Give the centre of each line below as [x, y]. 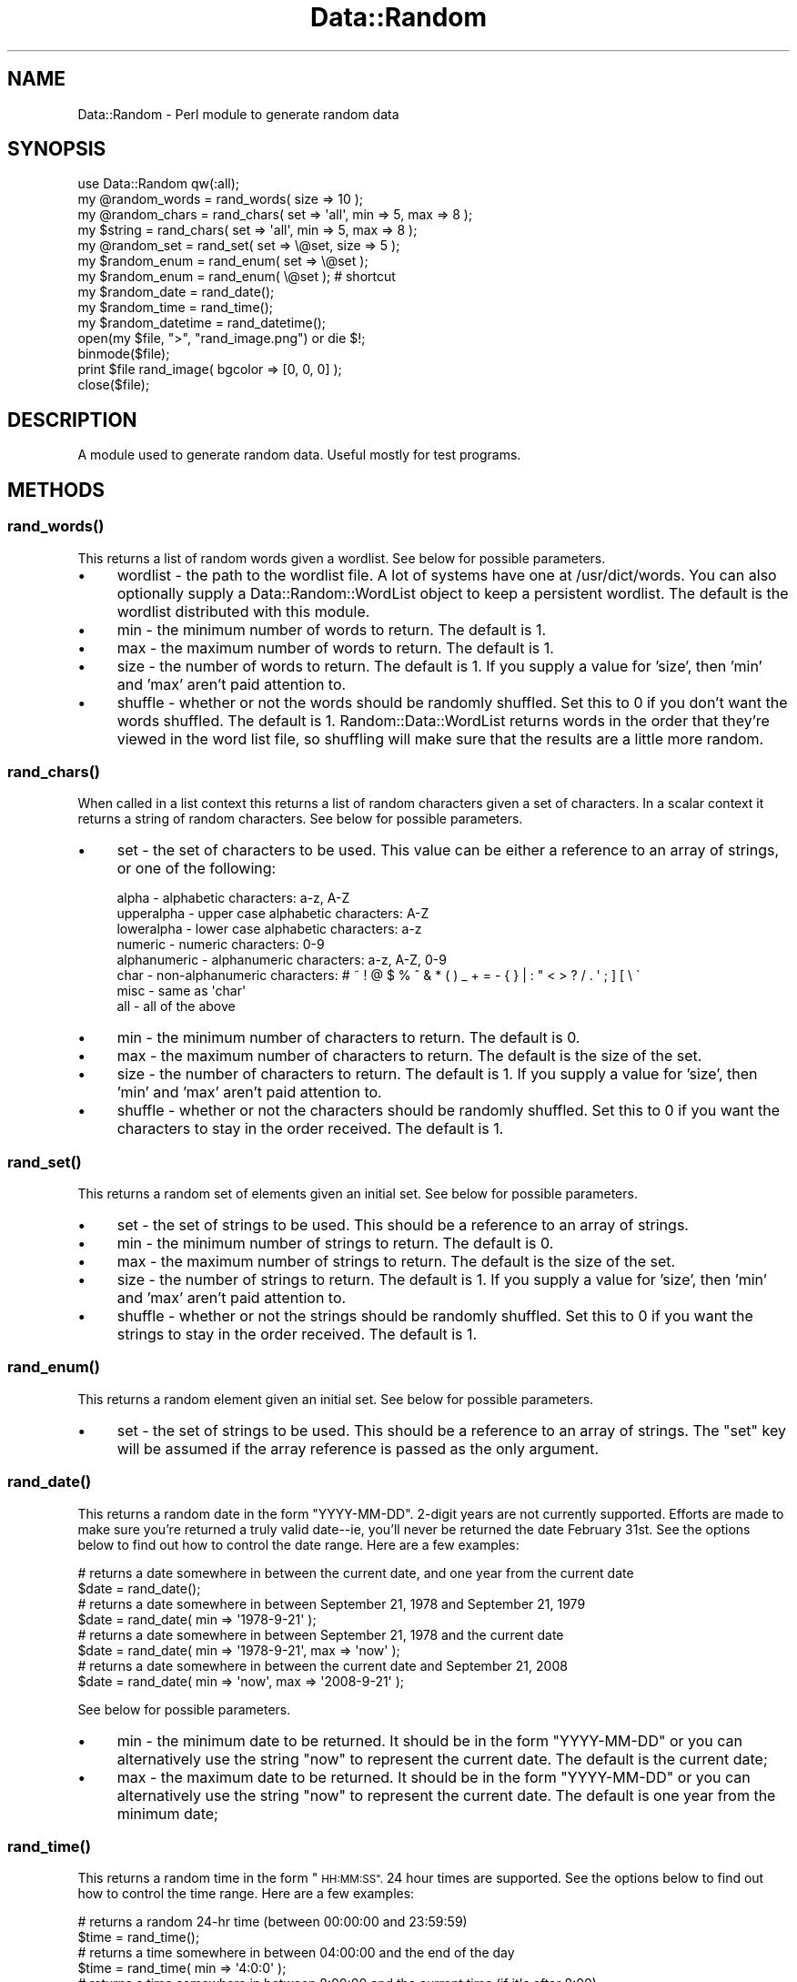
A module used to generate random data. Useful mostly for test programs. [299, 455]
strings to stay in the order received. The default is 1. [297, 1334]
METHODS [56, 490]
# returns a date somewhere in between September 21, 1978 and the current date [321, 1634]
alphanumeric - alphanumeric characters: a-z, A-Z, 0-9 [282, 960]
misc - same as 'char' [182, 991]
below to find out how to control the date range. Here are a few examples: [298, 1544]
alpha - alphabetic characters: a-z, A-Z [233, 898]
